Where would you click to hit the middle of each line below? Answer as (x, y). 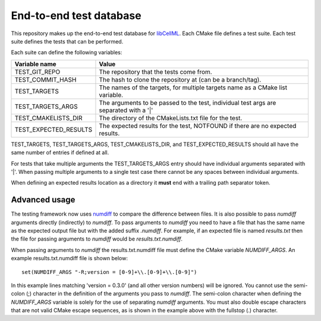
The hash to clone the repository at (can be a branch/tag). (180, 79)
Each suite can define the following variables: (67, 52)
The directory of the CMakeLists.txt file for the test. (171, 118)
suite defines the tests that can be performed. (67, 41)
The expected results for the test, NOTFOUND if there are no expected (198, 126)
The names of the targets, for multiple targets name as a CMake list (193, 88)
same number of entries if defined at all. (60, 152)
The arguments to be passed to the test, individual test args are (188, 102)
